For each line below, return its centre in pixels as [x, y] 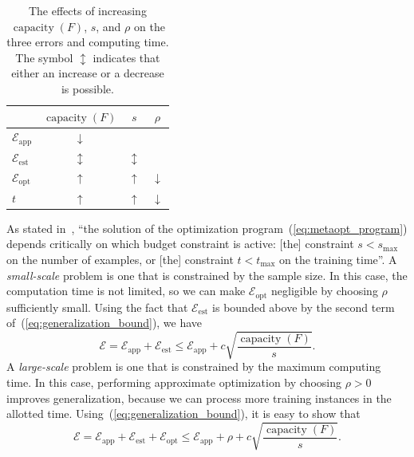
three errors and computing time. [88, 42]
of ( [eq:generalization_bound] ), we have [104, 323]
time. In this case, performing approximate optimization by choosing [174, 382]
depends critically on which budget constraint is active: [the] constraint [180, 244]
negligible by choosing [325, 291]
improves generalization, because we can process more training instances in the [199, 398]
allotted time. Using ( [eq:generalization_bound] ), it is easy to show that [183, 414]
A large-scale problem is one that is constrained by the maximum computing [194, 366]
